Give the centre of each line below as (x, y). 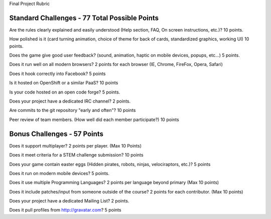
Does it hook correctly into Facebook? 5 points (57, 73)
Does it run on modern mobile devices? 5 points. (59, 173)
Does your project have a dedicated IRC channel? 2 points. (70, 101)
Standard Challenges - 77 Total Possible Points (84, 18)
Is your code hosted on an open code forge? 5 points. (65, 92)
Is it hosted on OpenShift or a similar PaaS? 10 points (64, 83)
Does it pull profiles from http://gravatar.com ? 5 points (65, 210)
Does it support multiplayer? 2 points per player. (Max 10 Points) (76, 145)
